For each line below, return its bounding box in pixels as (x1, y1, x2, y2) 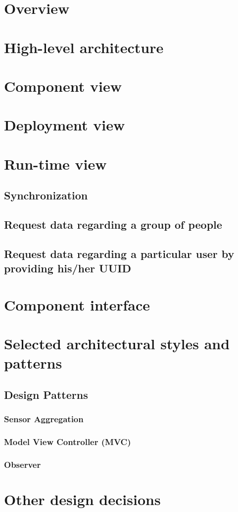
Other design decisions (4, 489, 161, 510)
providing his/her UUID (4, 260, 131, 276)
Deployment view (4, 115, 125, 135)
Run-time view (4, 153, 107, 174)
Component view (4, 75, 122, 96)
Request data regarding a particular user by (4, 246, 235, 261)
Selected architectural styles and (4, 333, 230, 354)
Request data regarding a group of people (4, 217, 222, 232)
